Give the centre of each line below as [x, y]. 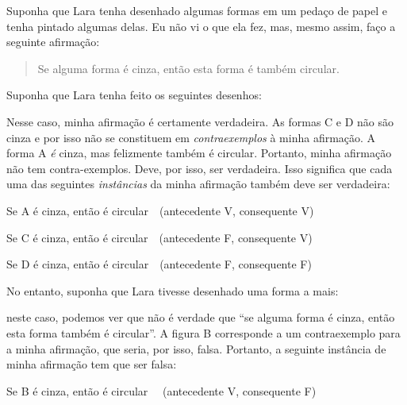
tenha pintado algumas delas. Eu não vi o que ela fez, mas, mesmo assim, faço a [201, 26]
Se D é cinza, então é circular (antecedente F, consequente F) [159, 264]
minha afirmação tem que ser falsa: [92, 364]
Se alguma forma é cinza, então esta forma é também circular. [188, 68]
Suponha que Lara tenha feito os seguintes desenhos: [134, 95]
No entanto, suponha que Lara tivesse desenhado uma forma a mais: [173, 290]
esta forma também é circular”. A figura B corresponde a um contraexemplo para [203, 332]
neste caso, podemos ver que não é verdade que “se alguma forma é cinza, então [201, 317]
